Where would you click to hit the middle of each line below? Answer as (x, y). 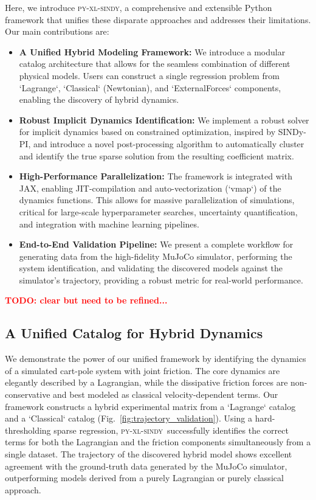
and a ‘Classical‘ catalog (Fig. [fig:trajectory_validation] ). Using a (129, 418)
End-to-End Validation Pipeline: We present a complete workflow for (156, 244)
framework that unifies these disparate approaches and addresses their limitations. (158, 19)
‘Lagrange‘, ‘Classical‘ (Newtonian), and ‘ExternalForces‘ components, (150, 87)
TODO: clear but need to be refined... (86, 300)
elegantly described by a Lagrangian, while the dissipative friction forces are (146, 382)
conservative (28, 394)
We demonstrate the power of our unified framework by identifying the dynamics (156, 359)
